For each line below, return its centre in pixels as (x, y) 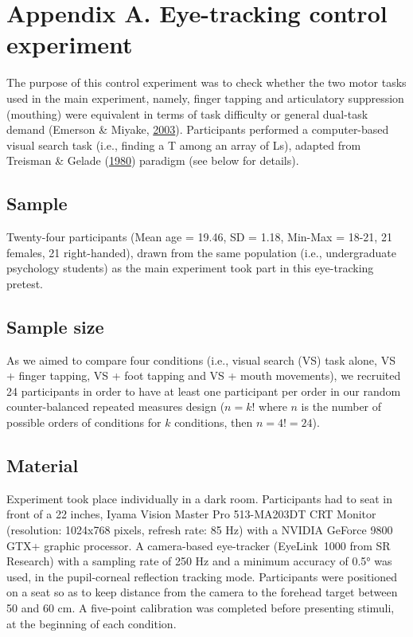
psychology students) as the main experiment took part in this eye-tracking (190, 268)
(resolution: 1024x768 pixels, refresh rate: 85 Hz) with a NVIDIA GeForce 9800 (200, 530)
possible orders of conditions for (84, 422)
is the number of (341, 406)
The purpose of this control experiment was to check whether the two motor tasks (206, 82)
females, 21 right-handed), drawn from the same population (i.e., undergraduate (202, 252)
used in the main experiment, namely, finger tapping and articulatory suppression (205, 98)
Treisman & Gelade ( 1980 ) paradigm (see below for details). (153, 160)
